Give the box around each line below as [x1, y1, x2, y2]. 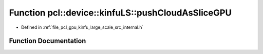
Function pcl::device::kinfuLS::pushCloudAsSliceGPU [9, 7, 232, 18]
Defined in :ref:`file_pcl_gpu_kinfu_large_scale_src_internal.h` [21, 24, 144, 30]
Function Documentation [9, 37, 86, 45]
